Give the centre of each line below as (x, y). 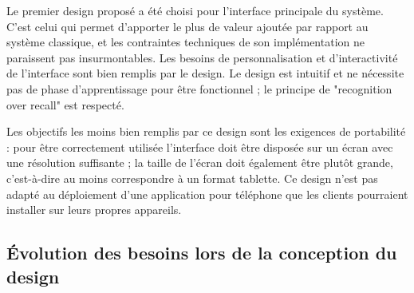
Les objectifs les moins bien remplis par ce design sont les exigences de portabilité (206, 131)
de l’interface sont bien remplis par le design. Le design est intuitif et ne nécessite (205, 73)
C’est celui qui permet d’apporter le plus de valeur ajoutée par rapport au (187, 26)
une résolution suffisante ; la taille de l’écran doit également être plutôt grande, (200, 162)
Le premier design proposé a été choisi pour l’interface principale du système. (195, 10)
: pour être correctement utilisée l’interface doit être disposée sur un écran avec (200, 146)
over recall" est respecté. (65, 104)
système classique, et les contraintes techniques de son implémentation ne (185, 42)
